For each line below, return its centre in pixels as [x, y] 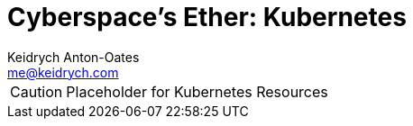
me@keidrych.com [63, 72]
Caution [37, 91]
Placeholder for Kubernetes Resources [197, 91]
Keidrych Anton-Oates [73, 57]
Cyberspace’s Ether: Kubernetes [207, 17]
